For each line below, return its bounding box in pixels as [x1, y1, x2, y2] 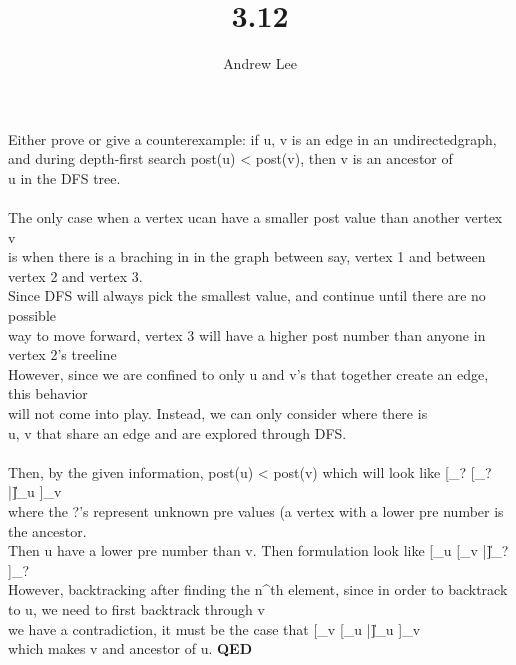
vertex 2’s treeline [8, 344, 117, 365]
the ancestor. [8, 520, 87, 541]
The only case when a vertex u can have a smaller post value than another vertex [8, 207, 503, 228]
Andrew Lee [223, 53, 297, 74]
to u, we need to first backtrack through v [8, 598, 265, 619]
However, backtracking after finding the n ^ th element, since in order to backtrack [8, 579, 508, 600]
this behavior [8, 383, 88, 404]
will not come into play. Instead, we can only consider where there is [8, 403, 428, 424]
